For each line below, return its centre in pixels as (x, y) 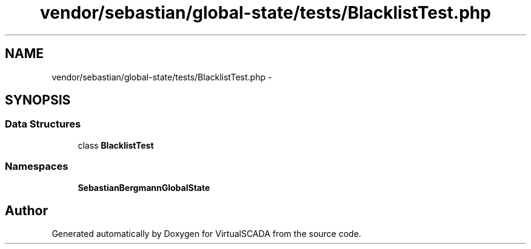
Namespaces (37, 167)
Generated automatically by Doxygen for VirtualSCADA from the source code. (206, 234)
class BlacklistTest (116, 145)
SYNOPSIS (38, 100)
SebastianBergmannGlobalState (144, 187)
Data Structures (43, 124)
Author (26, 210)
